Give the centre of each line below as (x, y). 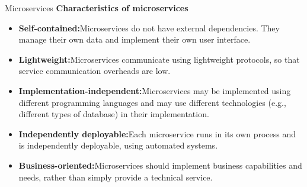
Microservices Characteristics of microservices (97, 8)
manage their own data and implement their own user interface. (135, 39)
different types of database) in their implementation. (114, 114)
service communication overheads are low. (95, 71)
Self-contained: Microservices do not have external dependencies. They (149, 28)
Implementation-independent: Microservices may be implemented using (155, 90)
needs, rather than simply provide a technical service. (116, 177)
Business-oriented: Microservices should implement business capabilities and (160, 165)
